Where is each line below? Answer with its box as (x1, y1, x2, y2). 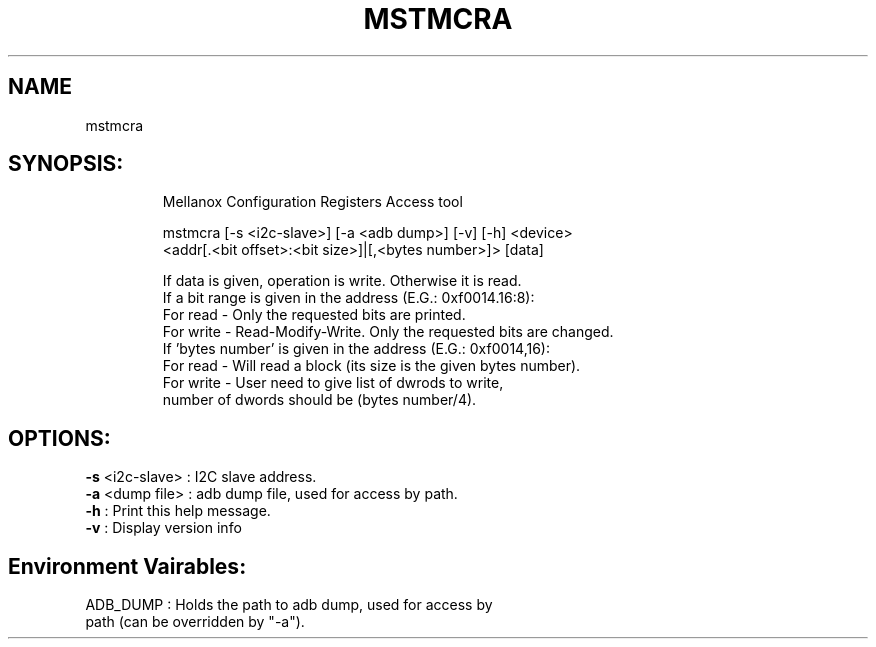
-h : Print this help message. (85, 502, 271, 520)
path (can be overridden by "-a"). (85, 613, 305, 631)
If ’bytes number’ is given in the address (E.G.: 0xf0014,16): (162, 340, 550, 358)
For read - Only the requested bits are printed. (162, 306, 466, 324)
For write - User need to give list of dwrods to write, (162, 374, 504, 392)
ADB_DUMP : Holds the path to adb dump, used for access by (85, 596, 493, 614)
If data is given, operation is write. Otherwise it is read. (162, 272, 522, 290)
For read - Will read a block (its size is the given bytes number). (162, 357, 581, 375)
